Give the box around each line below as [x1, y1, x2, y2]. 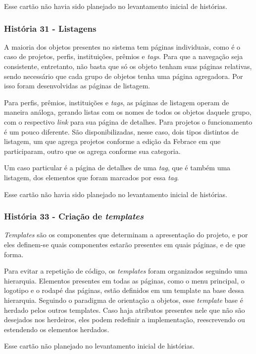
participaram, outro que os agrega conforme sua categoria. [4, 145, 181, 156]
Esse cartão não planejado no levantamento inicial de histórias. [4, 341, 195, 351]
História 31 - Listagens [4, 22, 97, 34]
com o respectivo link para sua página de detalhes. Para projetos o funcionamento [4, 116, 253, 127]
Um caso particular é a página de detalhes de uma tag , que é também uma [4, 162, 231, 173]
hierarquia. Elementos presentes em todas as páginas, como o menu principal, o [4, 275, 245, 285]
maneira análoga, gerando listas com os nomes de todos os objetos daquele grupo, [4, 107, 252, 117]
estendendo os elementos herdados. [4, 324, 109, 334]
